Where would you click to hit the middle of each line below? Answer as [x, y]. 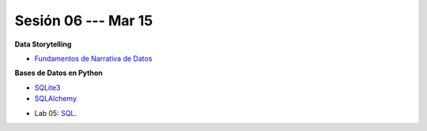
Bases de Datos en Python [59, 73]
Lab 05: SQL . [56, 113]
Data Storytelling [43, 44]
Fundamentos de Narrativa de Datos [93, 58]
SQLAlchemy [56, 99]
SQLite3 [47, 88]
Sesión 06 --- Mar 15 [84, 21]
